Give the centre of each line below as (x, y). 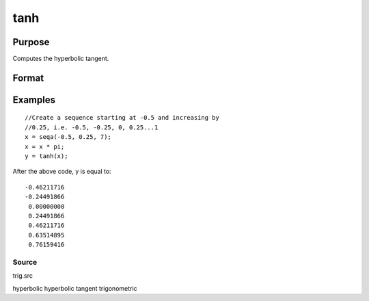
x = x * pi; (45, 146)
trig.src (23, 276)
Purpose (31, 42)
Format (28, 78)
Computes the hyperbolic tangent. (61, 59)
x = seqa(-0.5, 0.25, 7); (68, 137)
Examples (34, 100)
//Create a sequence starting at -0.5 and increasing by (122, 118)
